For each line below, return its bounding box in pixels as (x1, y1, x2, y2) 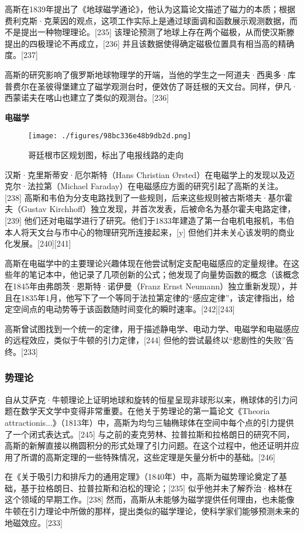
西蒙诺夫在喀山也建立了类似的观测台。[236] (5, 91, 169, 104)
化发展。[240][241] (5, 237, 71, 250)
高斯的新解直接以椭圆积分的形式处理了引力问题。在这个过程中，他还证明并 (5, 439, 291, 452)
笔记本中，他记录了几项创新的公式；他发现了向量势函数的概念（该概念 (29, 268, 299, 281)
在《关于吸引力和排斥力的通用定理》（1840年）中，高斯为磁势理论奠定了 (5, 470, 279, 483)
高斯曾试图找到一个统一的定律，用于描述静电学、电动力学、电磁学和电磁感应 (5, 322, 299, 334)
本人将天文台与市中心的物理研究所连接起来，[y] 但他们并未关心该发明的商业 (5, 225, 295, 238)
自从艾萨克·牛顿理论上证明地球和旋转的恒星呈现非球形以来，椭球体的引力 (5, 393, 289, 405)
